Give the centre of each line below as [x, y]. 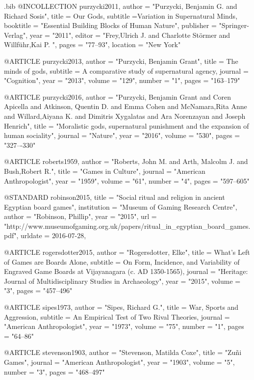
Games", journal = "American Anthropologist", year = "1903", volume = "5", [119, 362]
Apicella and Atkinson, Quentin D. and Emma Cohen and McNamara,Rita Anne [126, 106]
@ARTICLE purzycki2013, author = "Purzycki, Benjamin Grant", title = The [121, 61]
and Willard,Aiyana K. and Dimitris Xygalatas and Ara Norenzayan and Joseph [125, 116]
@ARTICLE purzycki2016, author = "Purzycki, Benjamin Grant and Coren [118, 96]
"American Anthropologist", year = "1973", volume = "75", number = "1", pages [124, 326]
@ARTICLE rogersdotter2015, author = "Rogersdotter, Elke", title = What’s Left [127, 252]
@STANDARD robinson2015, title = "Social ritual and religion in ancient [114, 197]
